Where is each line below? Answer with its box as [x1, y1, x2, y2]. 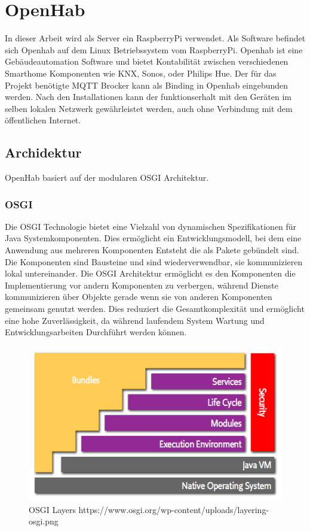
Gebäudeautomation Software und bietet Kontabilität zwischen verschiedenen [5, 55, 288, 68]
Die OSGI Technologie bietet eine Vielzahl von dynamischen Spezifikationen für [5, 220, 297, 232]
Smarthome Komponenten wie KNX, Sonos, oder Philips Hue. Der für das [5, 66, 277, 79]
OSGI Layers [29, 503, 76, 515]
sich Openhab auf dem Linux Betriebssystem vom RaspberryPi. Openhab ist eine [5, 43, 303, 56]
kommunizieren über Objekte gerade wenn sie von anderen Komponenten [5, 290, 272, 303]
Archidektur [5, 143, 82, 162]
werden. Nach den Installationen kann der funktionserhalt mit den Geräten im [5, 90, 291, 103]
